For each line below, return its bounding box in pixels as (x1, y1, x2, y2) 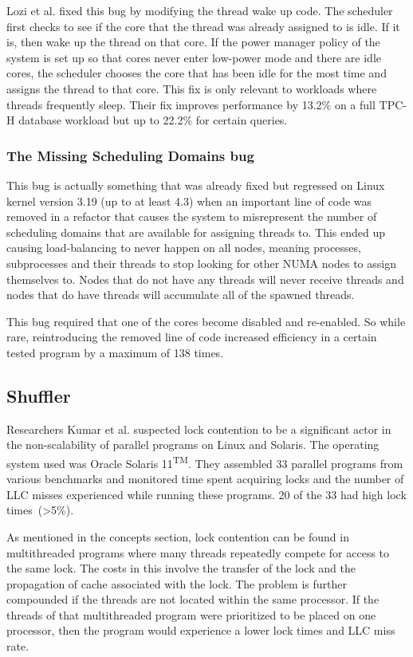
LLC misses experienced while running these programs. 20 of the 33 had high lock (6, 486, 407, 502)
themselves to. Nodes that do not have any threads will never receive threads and (6, 270, 404, 287)
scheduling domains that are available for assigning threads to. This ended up (6, 223, 386, 240)
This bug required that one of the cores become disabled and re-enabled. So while (6, 313, 406, 329)
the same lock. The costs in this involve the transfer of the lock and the (6, 560, 356, 576)
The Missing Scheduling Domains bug (6, 145, 254, 165)
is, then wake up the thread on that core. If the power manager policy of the (6, 33, 380, 50)
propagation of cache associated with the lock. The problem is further (6, 575, 347, 592)
